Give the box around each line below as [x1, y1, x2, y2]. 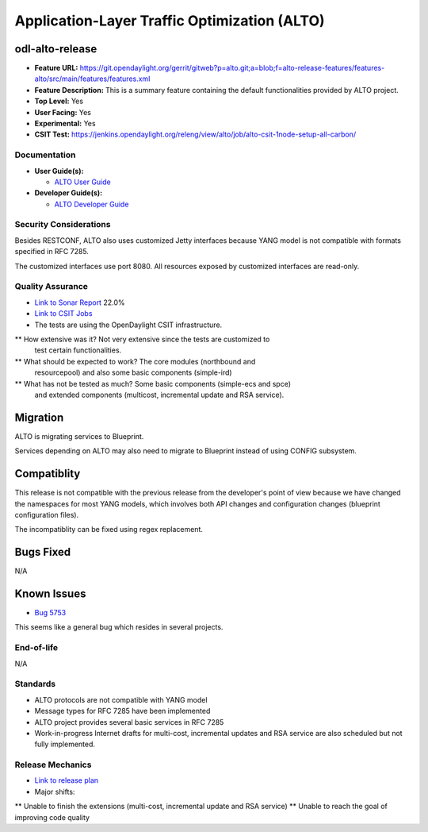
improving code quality [14, 812, 90, 822]
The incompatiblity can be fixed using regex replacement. [14, 525, 204, 534]
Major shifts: [34, 787, 75, 796]
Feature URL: [34, 64, 78, 73]
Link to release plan [34, 776, 99, 785]
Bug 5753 [34, 608, 67, 618]
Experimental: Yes [34, 119, 96, 129]
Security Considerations [14, 219, 111, 230]
